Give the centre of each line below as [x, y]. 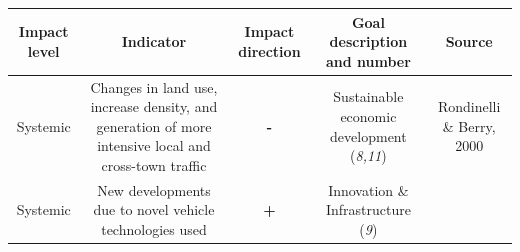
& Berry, [469, 125]
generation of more [154, 125]
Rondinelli [469, 106]
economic [368, 115]
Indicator [154, 41]
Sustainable [368, 96]
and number [368, 60]
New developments [154, 189]
